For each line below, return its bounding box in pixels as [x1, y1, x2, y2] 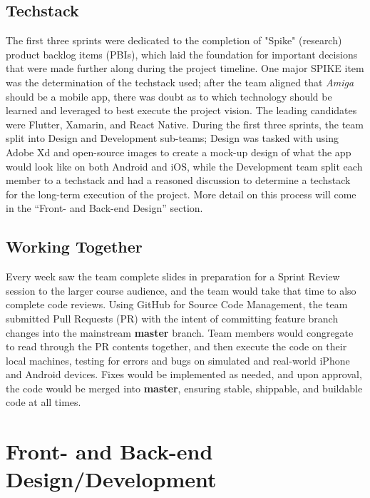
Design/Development [6, 464, 217, 494]
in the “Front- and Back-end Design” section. [6, 200, 203, 215]
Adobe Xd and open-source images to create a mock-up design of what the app [6, 144, 351, 159]
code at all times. [6, 395, 81, 410]
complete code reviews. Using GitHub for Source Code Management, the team [6, 297, 348, 312]
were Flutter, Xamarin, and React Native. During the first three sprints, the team [6, 116, 364, 131]
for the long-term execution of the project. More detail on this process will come [6, 186, 356, 201]
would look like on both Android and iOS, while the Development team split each [6, 158, 363, 173]
